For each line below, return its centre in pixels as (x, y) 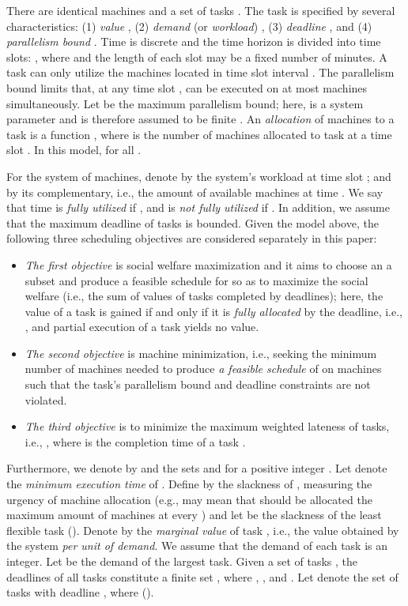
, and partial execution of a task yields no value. (142, 327)
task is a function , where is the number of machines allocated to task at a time (199, 134)
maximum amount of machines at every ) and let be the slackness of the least (194, 515)
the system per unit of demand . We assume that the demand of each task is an (197, 546)
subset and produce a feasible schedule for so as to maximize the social (196, 280)
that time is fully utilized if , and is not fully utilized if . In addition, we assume (198, 207)
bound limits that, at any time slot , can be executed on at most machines (187, 87)
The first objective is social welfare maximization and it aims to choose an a (208, 264)
